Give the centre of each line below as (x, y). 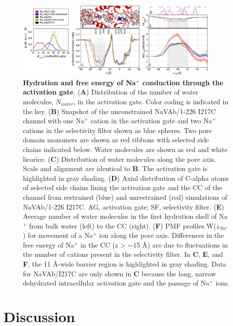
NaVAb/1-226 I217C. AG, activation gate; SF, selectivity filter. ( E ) (124, 206)
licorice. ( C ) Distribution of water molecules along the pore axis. (120, 159)
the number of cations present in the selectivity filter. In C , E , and (123, 254)
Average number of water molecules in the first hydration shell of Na (125, 216)
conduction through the (183, 82)
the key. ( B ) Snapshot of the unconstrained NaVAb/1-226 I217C (119, 111)
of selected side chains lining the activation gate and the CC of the (123, 187)
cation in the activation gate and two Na (151, 121)
